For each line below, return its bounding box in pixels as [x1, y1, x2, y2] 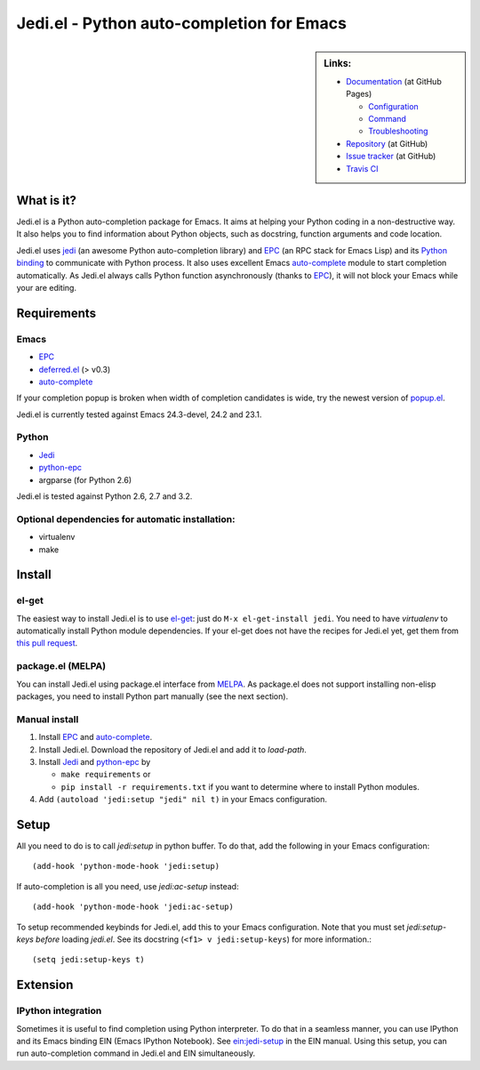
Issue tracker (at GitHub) [346, 151, 436, 162]
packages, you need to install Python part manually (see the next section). [16, 691, 289, 702]
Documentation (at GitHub [346, 76, 442, 86]
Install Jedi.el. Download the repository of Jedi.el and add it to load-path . [38, 744, 307, 755]
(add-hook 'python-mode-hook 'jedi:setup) [32, 861, 220, 872]
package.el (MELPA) [16, 660, 107, 672]
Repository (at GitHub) [346, 138, 428, 149]
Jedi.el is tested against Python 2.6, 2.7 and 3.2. [16, 491, 193, 502]
